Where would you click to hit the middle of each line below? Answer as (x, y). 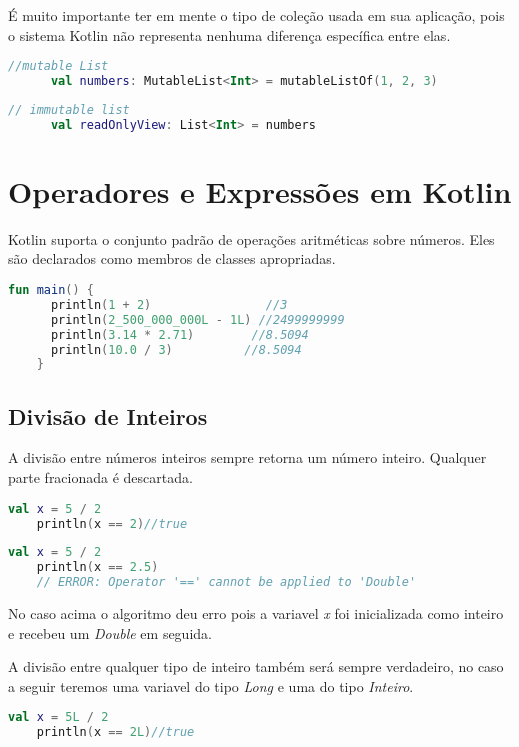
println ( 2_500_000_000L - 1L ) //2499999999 (197, 319)
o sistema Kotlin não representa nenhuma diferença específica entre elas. (229, 34)
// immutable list (69, 109)
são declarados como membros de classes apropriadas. (172, 258)
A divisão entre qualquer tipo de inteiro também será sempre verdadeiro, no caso (256, 666)
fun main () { (51, 290)
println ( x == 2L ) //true (115, 732)
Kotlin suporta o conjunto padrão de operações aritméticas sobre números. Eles (251, 238)
